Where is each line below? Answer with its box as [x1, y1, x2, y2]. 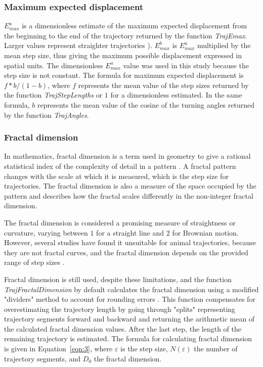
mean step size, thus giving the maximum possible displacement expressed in [4, 50, 242, 60]
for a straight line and [96, 227, 164, 238]
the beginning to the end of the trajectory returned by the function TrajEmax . [4, 30, 247, 40]
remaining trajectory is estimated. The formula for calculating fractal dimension [4, 333, 252, 344]
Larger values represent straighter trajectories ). [4, 40, 152, 51]
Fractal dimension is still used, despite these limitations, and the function [4, 273, 232, 284]
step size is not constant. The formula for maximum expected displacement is [4, 70, 244, 80]
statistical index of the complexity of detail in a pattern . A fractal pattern [4, 160, 236, 171]
